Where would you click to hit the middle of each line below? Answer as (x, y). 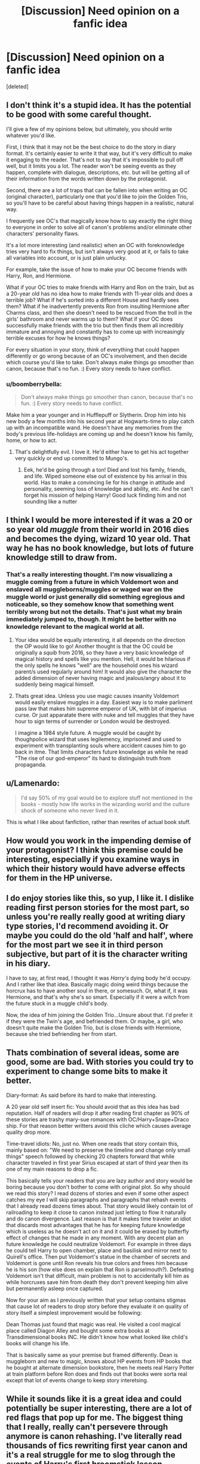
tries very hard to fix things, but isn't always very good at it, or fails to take (98, 251)
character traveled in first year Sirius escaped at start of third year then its (97, 1162)
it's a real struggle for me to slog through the (91, 1455)
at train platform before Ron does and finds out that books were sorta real (97, 1374)
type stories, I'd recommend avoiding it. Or (87, 926)
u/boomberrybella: (34, 384)
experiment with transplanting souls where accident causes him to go (100, 745)
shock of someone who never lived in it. (70, 810)
